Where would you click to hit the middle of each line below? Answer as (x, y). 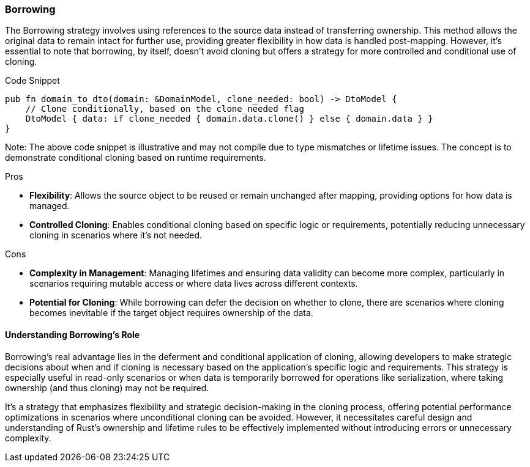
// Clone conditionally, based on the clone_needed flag (165, 109)
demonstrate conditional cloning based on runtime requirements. (136, 158)
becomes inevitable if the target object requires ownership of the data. (171, 313)
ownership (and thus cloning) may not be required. (107, 388)
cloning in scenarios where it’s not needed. (116, 235)
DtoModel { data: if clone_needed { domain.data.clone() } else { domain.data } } (229, 119)
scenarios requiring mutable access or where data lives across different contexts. (194, 284)
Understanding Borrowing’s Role (73, 334)
